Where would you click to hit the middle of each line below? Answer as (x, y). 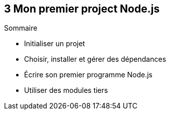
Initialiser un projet (55, 44)
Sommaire (21, 28)
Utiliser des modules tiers (66, 90)
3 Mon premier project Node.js (82, 9)
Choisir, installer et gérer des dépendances (95, 59)
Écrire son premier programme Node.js (88, 75)
